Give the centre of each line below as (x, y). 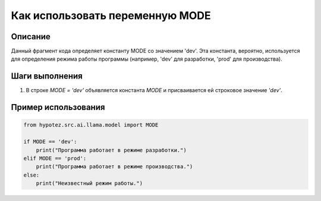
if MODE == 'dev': (50, 142)
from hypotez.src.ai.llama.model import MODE (91, 125)
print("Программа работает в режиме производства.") (114, 167)
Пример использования (58, 107)
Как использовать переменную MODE (111, 15)
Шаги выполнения (47, 76)
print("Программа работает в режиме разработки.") (111, 150)
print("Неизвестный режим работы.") (89, 183)
